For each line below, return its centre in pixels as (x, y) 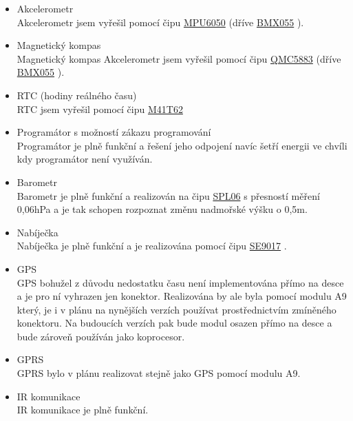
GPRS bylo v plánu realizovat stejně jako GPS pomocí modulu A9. (159, 373)
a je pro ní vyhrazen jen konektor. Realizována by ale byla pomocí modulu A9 (182, 296)
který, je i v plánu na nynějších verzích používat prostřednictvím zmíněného (176, 309)
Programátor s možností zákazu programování (114, 132)
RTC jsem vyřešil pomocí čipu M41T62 (100, 109)
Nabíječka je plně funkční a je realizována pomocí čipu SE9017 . (152, 246)
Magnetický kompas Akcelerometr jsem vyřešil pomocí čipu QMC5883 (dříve (179, 58)
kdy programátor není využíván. (85, 159)
